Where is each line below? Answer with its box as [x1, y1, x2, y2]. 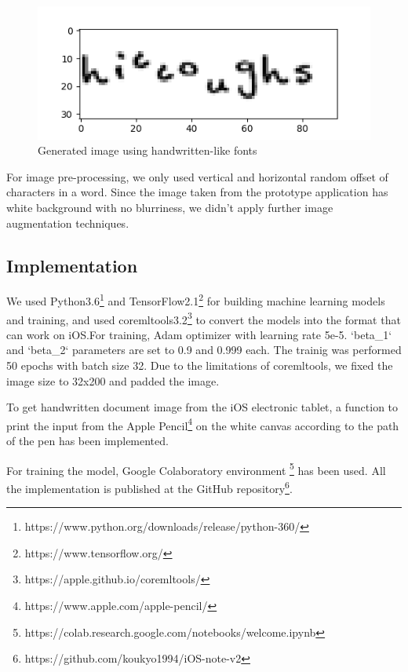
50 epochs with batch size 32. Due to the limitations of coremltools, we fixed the [6, 357, 393, 374]
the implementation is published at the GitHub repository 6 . [6, 477, 293, 496]
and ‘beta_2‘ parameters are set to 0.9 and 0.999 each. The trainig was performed [6, 341, 402, 358]
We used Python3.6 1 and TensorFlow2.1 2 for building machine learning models [6, 290, 385, 309]
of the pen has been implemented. [6, 433, 169, 449]
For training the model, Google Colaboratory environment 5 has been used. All [6, 459, 386, 478]
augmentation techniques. [6, 214, 129, 231]
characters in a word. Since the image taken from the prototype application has [6, 184, 388, 200]
